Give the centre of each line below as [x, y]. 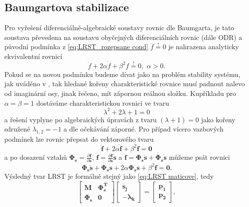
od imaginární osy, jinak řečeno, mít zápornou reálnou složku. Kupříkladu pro [120, 93]
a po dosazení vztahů [36, 157]
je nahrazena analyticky [204, 47]
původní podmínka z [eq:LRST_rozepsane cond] [76, 47]
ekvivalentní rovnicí [33, 56]
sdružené [17, 129]
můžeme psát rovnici [199, 157]
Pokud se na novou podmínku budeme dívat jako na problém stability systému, [122, 74]
